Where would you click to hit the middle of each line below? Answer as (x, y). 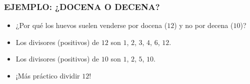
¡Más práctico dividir (48, 75)
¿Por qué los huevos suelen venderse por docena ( (91, 25)
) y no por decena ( (204, 25)
